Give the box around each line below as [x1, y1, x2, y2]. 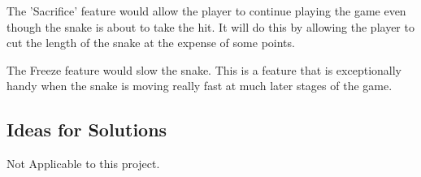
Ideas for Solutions [7, 117, 167, 142]
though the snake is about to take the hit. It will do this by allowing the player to [7, 18, 414, 35]
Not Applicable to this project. [7, 155, 160, 172]
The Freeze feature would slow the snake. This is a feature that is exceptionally [7, 61, 401, 78]
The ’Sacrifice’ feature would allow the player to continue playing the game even [7, 2, 406, 19]
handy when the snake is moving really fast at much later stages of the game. [7, 77, 393, 94]
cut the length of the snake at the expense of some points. [7, 34, 295, 51]
